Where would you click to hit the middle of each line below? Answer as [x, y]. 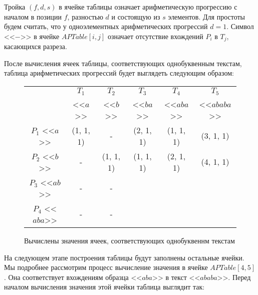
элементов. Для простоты [206, 16]
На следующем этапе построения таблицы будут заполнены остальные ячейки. [124, 257]
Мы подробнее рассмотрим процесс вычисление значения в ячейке [106, 267]
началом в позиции [33, 16]
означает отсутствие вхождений [155, 36]
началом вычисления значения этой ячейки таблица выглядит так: [104, 287]
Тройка [15, 7]
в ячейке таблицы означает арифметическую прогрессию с [148, 7]
